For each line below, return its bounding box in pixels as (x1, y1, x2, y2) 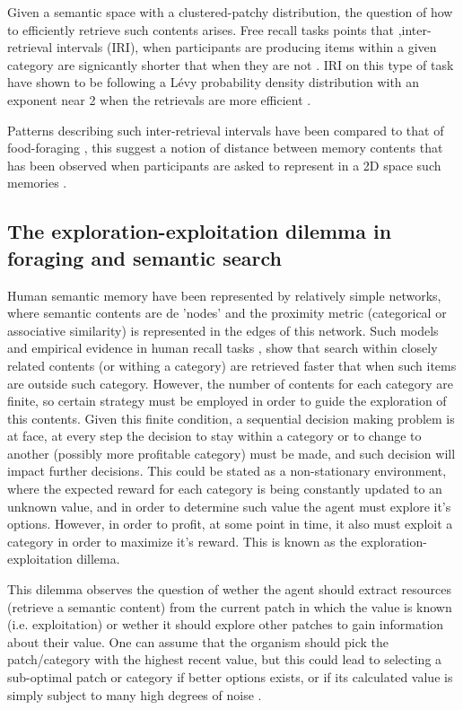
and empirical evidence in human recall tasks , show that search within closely (7, 338, 438, 357)
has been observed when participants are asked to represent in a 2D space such (7, 155, 441, 174)
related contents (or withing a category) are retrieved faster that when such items (7, 355, 457, 374)
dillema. (76, 549, 120, 568)
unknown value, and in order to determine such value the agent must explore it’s (7, 496, 451, 515)
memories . (7, 173, 67, 192)
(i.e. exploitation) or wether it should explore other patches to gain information (7, 615, 444, 634)
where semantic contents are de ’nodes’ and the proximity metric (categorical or (7, 303, 447, 322)
